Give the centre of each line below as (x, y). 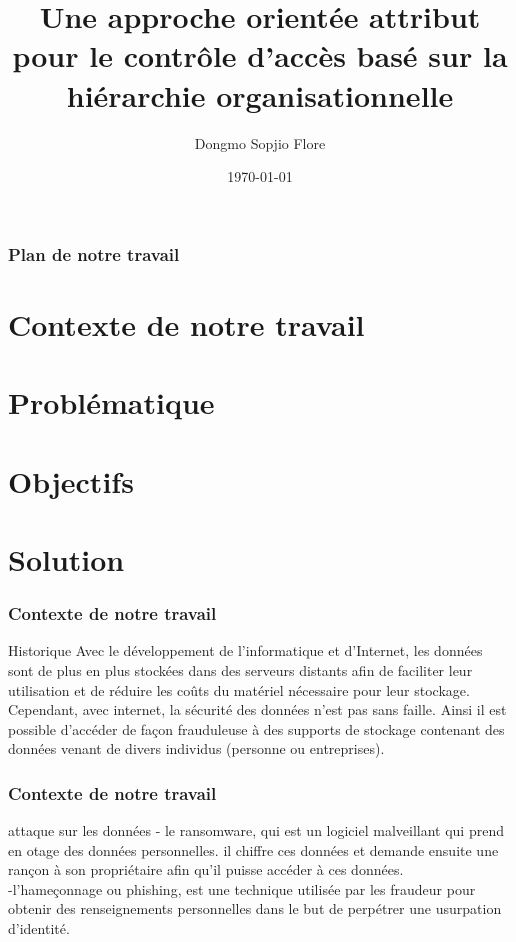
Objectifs (71, 480)
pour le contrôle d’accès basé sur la (260, 55)
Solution (66, 558)
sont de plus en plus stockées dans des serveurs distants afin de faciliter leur (240, 669)
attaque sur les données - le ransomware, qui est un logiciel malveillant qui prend (256, 830)
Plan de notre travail (94, 253)
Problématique (111, 402)
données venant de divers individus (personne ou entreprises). (196, 748)
